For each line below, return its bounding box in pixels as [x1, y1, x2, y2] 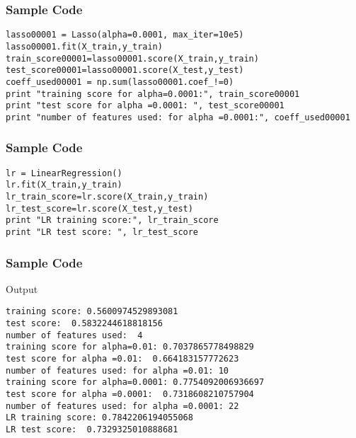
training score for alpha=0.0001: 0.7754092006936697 [6, 377, 265, 388]
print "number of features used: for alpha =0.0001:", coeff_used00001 [6, 112, 350, 122]
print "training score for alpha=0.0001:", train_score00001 [6, 88, 300, 99]
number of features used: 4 [6, 330, 143, 340]
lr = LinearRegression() [6, 168, 122, 178]
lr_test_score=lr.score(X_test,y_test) [6, 203, 193, 214]
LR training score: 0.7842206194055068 [6, 413, 193, 423]
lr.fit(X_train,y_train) [6, 180, 122, 190]
